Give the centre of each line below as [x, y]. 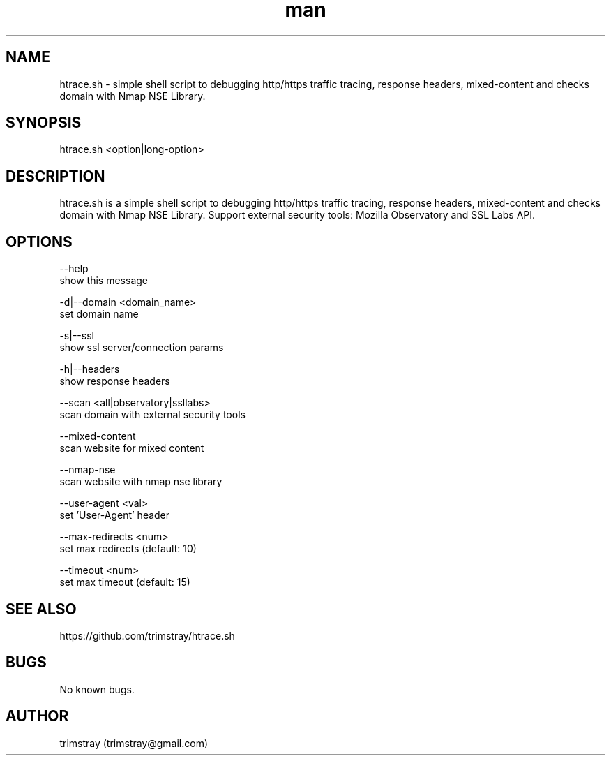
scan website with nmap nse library [141, 482]
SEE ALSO [41, 609]
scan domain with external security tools [152, 415]
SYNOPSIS [44, 123]
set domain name [99, 314]
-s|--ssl [77, 336]
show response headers [115, 381]
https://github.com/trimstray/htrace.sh [147, 635]
